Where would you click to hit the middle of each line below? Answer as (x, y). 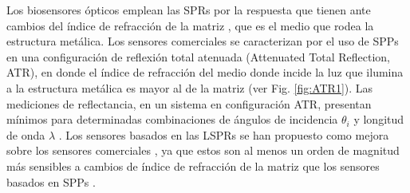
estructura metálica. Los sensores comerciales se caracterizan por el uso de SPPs (203, 41)
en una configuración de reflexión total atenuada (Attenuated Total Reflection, (198, 56)
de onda (26, 134)
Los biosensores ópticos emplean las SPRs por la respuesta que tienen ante (189, 10)
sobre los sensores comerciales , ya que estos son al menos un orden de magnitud (203, 150)
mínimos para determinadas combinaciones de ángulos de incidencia (172, 119)
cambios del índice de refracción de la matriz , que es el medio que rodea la (190, 25)
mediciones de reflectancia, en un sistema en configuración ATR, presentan (189, 103)
